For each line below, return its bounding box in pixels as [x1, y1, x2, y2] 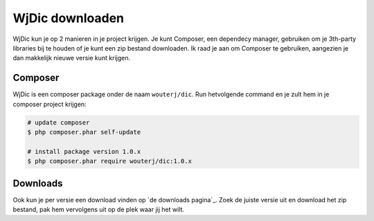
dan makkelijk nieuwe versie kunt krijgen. [12, 54, 131, 62]
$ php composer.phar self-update [27, 128, 141, 136]
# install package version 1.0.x [27, 148, 141, 155]
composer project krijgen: [12, 100, 87, 108]
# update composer [27, 118, 90, 126]
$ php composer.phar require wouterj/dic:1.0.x [27, 157, 192, 166]
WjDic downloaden [12, 10, 125, 26]
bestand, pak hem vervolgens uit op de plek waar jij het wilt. [12, 205, 185, 214]
